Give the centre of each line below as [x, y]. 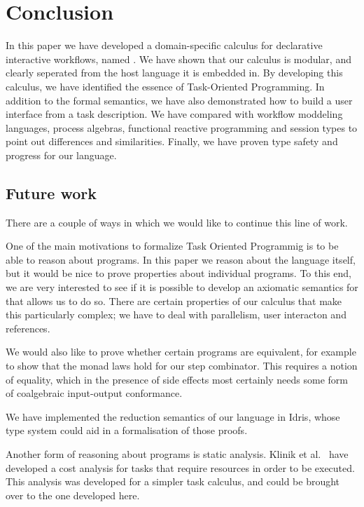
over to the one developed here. [73, 495]
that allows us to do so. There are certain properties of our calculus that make [174, 300]
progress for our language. [61, 155]
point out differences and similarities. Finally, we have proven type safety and [172, 141]
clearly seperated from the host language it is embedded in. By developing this [174, 73]
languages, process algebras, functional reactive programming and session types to [182, 127]
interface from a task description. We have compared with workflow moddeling [174, 114]
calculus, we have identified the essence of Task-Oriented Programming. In [165, 86]
